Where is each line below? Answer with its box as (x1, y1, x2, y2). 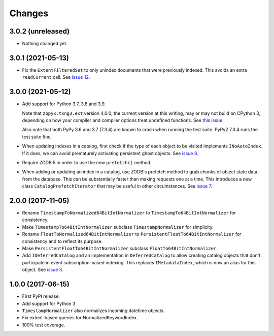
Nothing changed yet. (22, 41, 68, 47)
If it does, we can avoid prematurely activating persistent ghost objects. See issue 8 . (22, 150, 199, 156)
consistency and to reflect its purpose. (22, 238, 103, 244)
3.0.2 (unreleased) (9, 27, 70, 36)
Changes (9, 8, 48, 19)
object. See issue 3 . (22, 267, 63, 273)
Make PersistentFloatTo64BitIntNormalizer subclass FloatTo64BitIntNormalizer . (22, 246, 218, 252)
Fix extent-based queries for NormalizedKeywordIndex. (22, 315, 138, 321)
